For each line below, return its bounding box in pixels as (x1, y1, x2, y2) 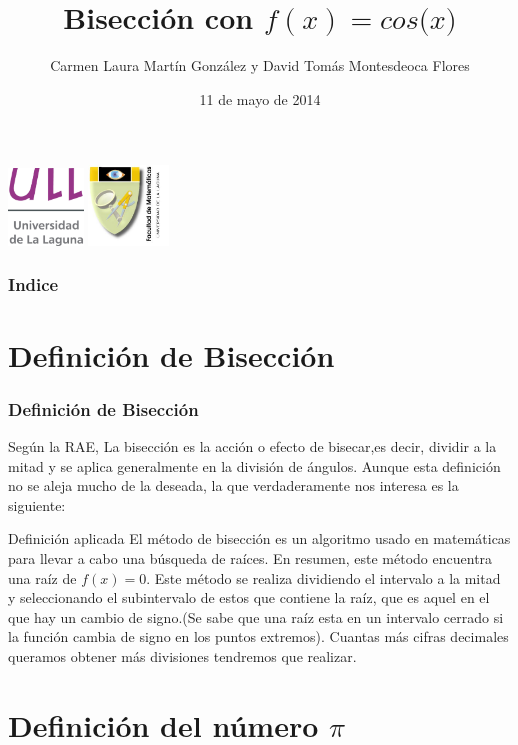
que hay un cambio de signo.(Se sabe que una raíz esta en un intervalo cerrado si (8, 606, 504, 627)
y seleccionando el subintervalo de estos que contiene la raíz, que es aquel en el (8, 587, 490, 608)
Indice (8, 272, 59, 297)
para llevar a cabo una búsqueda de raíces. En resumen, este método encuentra (8, 547, 493, 568)
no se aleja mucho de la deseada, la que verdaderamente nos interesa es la (8, 475, 459, 496)
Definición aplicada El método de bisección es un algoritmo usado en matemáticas (8, 528, 511, 549)
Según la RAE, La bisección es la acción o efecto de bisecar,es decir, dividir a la (8, 435, 497, 456)
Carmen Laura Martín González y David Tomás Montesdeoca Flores (50, 55, 470, 76)
